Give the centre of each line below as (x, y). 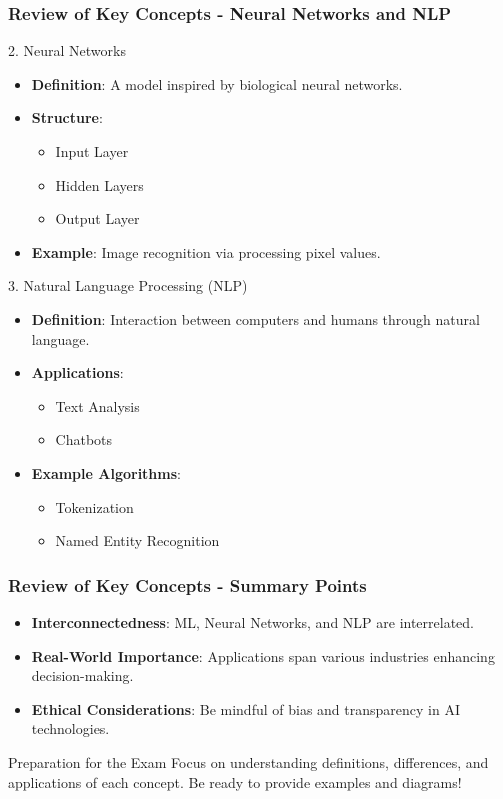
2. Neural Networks (67, 50)
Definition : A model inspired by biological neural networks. (217, 83)
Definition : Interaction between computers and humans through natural (255, 318)
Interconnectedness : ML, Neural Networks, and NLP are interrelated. (253, 621)
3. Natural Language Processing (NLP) (128, 285)
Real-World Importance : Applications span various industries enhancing (263, 655)
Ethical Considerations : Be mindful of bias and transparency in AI (245, 708)
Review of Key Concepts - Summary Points (187, 584)
